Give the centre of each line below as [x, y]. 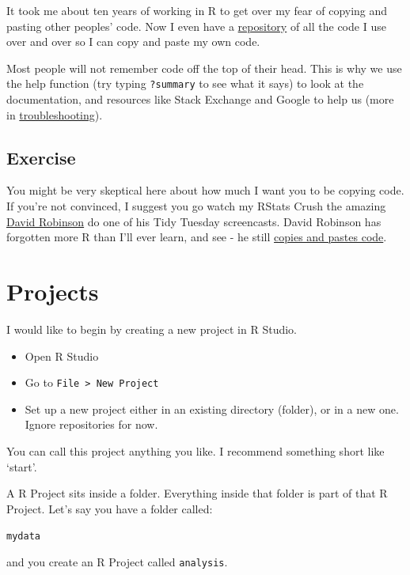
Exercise [41, 157]
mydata [23, 537]
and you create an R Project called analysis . [117, 561]
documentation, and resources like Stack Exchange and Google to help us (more [200, 99]
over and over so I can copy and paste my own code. [133, 42]
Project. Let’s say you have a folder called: [110, 508]
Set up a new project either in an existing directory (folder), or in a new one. [212, 409]
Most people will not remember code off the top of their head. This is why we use [204, 68]
